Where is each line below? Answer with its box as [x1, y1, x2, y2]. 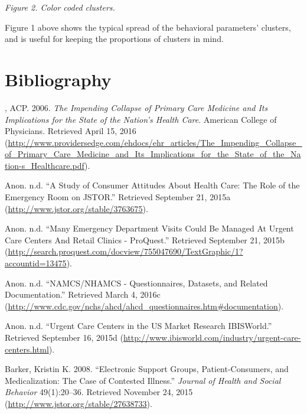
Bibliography [5, 67, 112, 91]
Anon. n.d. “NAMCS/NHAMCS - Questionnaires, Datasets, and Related [5, 276, 268, 289]
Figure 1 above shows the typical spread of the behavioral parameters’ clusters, [5, 21, 291, 33]
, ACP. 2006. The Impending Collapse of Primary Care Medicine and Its [5, 101, 268, 113]
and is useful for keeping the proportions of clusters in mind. [5, 32, 224, 45]
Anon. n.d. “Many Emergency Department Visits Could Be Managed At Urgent [5, 222, 294, 234]
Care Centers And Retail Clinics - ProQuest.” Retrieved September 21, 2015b [5, 233, 285, 246]
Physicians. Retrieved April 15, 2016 [5, 125, 136, 137]
